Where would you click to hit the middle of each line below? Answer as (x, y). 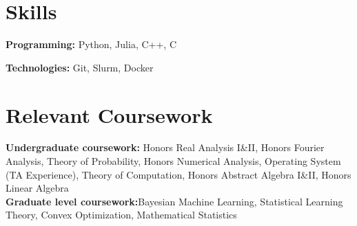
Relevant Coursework (109, 114)
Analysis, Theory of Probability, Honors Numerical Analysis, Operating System (173, 161)
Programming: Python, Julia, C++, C (91, 44)
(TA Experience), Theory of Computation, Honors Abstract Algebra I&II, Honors (178, 174)
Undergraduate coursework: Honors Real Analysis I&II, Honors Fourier (165, 147)
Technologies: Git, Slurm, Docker (80, 67)
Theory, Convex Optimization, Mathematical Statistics (121, 215)
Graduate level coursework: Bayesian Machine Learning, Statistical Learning (174, 201)
